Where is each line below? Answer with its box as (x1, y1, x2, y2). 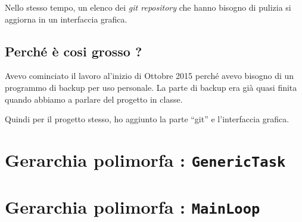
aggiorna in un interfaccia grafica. (5, 12, 127, 25)
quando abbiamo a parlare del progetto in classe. (5, 93, 183, 105)
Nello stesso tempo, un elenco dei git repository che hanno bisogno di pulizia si (5, 1, 291, 13)
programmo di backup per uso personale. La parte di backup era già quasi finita (5, 81, 297, 93)
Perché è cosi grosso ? (5, 42, 142, 60)
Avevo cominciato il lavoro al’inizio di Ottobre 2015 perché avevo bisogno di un (5, 69, 294, 82)
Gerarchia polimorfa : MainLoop (5, 195, 260, 219)
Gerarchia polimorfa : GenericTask (5, 147, 286, 172)
